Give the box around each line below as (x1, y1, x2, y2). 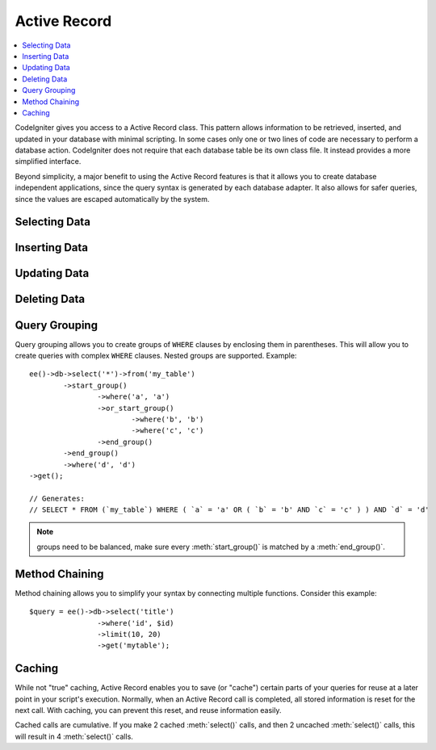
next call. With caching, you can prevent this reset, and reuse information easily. (15, 706, 282, 714)
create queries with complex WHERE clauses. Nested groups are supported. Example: (15, 350, 297, 360)
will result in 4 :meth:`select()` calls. (15, 731, 133, 741)
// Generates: (29, 493, 85, 503)
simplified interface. (15, 157, 82, 166)
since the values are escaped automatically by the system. (15, 194, 210, 203)
